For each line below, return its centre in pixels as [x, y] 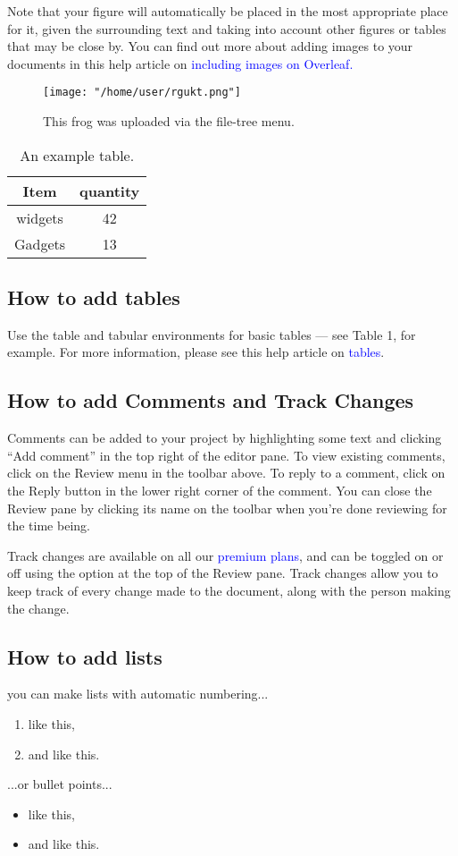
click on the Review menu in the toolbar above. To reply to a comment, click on [226, 473]
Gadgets [40, 243]
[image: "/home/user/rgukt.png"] [142, 93]
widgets [40, 217]
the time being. [49, 525]
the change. [38, 608]
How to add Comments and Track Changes [211, 400]
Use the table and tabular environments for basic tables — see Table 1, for [212, 334]
